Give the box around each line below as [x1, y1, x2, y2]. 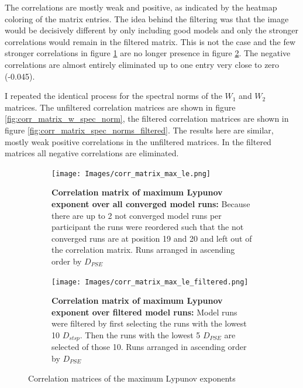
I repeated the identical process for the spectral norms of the [5, 90, 222, 102]
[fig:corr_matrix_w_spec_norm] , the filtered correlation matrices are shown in [5, 112, 289, 125]
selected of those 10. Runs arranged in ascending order [51, 341, 247, 353]
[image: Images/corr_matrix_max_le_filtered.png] [51, 277, 249, 286]
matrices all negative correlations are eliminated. [5, 147, 179, 159]
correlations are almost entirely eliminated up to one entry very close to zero [5, 58, 280, 70]
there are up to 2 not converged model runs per [51, 209, 222, 221]
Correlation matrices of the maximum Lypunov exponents [28, 372, 236, 384]
